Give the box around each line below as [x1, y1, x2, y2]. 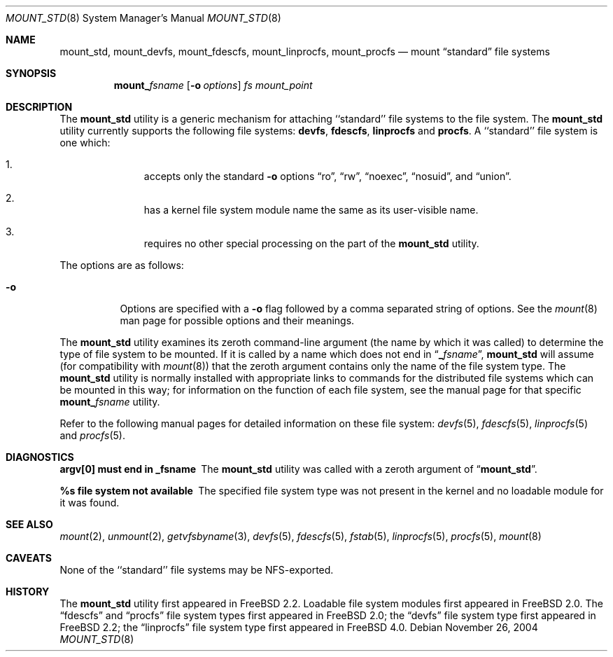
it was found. [59, 497, 120, 509]
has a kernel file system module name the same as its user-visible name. [143, 204, 479, 216]
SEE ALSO [6, 518, 53, 530]
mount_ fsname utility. [59, 396, 160, 408]
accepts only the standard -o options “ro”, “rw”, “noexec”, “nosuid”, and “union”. [143, 170, 512, 182]
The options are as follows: [59, 259, 184, 271]
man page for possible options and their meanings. [120, 314, 355, 326]
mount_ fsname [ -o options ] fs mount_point [113, 79, 313, 91]
